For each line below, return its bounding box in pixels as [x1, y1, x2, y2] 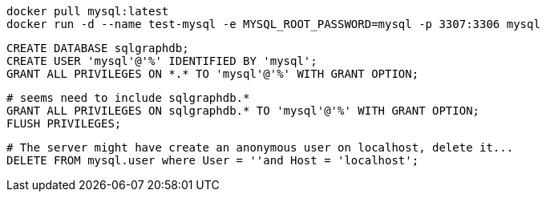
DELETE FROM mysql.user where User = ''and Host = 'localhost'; [6, 154, 419, 167]
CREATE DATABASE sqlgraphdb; [6, 42, 189, 55]
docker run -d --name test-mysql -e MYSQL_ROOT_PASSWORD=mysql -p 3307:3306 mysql [6, 18, 540, 30]
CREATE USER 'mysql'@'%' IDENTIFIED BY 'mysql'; [6, 55, 317, 67]
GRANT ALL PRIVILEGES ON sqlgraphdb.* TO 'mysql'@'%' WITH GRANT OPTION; [6, 104, 480, 117]
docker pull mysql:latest [6, 5, 169, 18]
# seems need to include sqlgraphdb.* [6, 91, 250, 104]
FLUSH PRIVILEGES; [6, 117, 122, 130]
